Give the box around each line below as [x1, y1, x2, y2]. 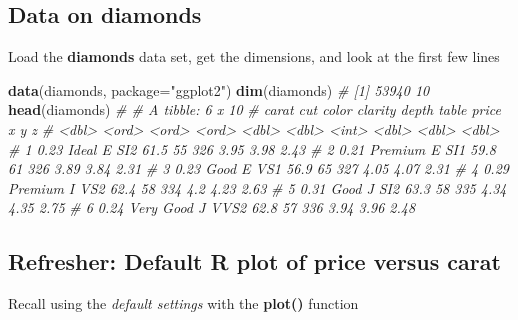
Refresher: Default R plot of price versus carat [8, 246, 501, 277]
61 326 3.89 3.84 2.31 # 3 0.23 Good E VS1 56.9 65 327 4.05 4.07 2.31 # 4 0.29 [8, 158, 509, 179]
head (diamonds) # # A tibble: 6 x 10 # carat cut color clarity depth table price [8, 99, 501, 120]
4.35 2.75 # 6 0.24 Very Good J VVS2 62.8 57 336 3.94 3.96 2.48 [8, 197, 416, 218]
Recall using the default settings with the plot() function [8, 293, 359, 314]
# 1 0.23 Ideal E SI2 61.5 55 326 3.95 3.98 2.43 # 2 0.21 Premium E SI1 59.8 [8, 138, 496, 159]
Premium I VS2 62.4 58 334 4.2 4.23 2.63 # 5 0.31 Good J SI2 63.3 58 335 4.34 [8, 177, 507, 198]
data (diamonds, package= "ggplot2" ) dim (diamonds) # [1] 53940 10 [8, 79, 430, 100]
